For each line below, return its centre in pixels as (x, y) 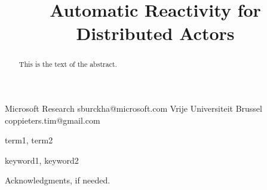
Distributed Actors (155, 33)
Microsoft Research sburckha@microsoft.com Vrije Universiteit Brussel (133, 108)
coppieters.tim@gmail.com (53, 120)
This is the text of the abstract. (68, 64)
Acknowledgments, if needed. (58, 180)
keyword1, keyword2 (42, 160)
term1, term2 (29, 140)
